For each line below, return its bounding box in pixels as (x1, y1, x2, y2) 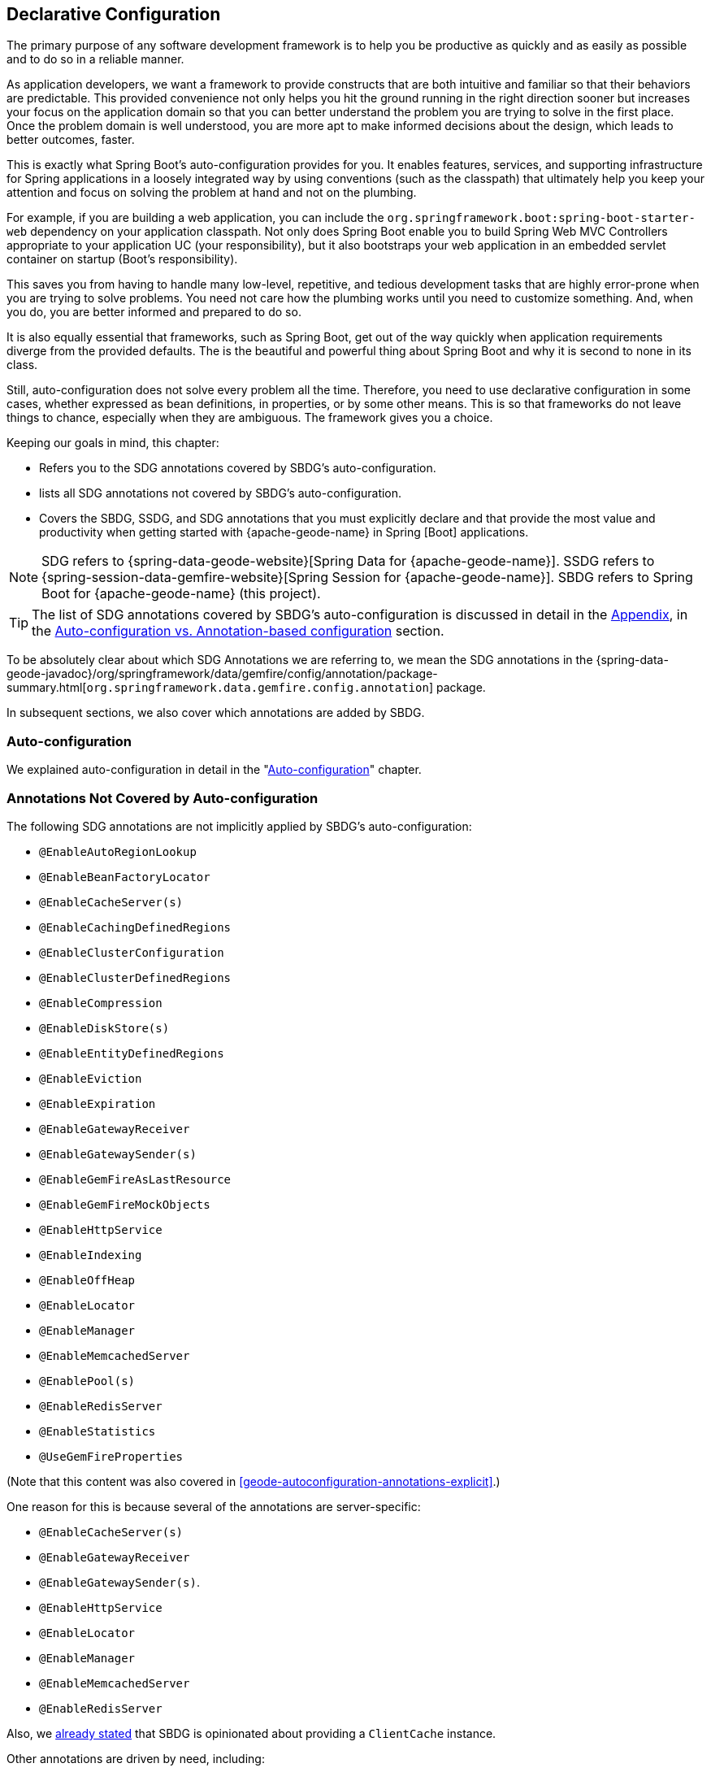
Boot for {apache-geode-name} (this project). (41, 585, 321, 602)
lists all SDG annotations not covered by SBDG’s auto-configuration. (39, 486, 402, 501)
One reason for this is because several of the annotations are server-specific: (7, 1499, 421, 1514)
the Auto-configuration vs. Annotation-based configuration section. (32, 623, 444, 640)
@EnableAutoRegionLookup (39, 845, 197, 858)
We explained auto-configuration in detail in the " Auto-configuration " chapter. (7, 762, 422, 777)
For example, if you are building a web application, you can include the (7, 211, 384, 225)
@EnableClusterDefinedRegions (39, 971, 232, 984)
